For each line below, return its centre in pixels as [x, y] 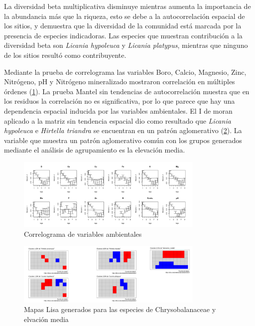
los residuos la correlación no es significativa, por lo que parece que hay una [120, 101]
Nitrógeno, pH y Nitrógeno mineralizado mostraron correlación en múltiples [120, 81]
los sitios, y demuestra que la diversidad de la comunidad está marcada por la [123, 26]
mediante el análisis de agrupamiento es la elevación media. [95, 150]
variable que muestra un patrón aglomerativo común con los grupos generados [123, 140]
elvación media [46, 319]
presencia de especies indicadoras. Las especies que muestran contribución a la [123, 35]
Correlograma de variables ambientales [83, 234]
